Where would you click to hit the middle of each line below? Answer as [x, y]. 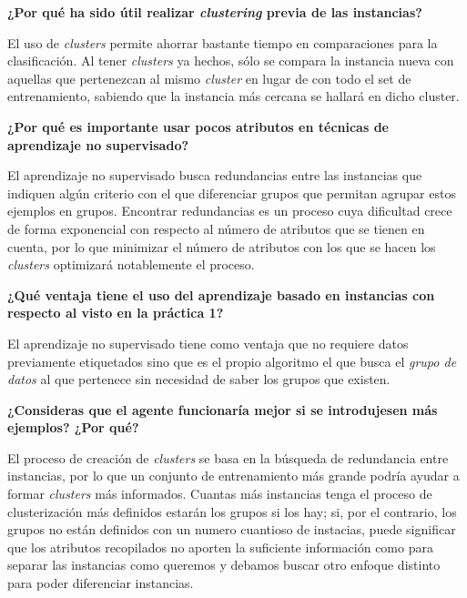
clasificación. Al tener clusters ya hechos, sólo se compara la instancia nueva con [231, 61]
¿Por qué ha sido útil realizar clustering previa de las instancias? [215, 12]
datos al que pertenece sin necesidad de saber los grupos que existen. [199, 379]
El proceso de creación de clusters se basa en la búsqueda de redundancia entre [228, 457]
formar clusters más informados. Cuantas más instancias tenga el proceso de [220, 494]
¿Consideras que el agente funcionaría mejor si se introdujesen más [223, 409]
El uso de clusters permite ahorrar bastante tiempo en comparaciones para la [223, 42]
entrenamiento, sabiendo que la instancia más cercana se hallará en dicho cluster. [233, 96]
